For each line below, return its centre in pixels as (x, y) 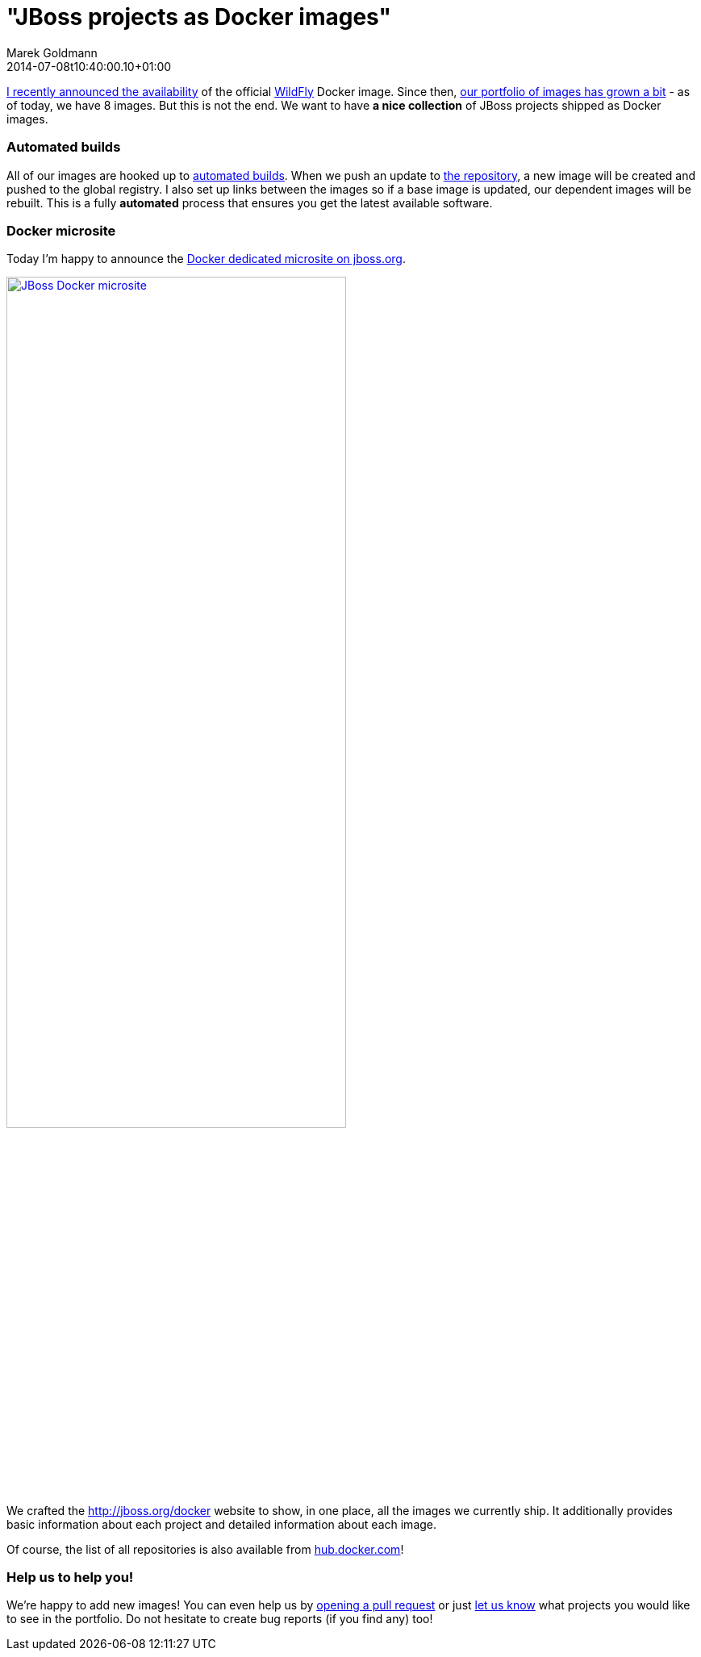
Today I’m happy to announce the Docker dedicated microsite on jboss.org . (206, 259)
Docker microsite (61, 230)
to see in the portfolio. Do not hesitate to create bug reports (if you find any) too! (220, 1619)
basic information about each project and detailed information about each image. (222, 1524)
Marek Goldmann (52, 52)
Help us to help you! (70, 1578)
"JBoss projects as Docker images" (199, 17)
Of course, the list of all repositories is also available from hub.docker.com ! (205, 1549)
